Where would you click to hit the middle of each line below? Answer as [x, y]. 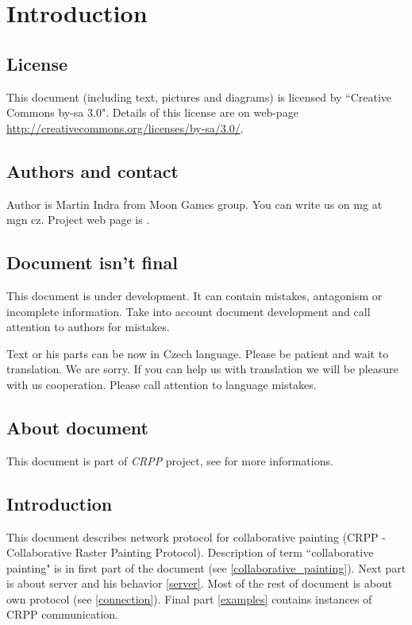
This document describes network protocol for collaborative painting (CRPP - [196, 536]
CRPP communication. [62, 614]
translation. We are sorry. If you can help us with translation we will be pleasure [202, 369]
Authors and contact [92, 170]
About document [77, 427]
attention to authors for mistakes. [88, 327]
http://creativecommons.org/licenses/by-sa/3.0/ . [125, 127]
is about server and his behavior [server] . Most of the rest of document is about [200, 583]
